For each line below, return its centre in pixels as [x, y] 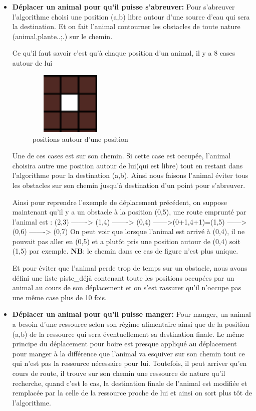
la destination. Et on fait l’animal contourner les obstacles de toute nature [126, 26]
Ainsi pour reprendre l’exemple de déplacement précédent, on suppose [119, 202]
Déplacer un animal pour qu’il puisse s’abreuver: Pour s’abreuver [123, 7]
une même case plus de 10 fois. [59, 297]
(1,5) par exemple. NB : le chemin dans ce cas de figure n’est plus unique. [125, 251]
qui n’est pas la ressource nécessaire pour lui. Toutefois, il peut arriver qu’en [130, 363]
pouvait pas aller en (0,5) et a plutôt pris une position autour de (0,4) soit [126, 241]
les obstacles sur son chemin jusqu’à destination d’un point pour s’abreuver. [129, 185]
